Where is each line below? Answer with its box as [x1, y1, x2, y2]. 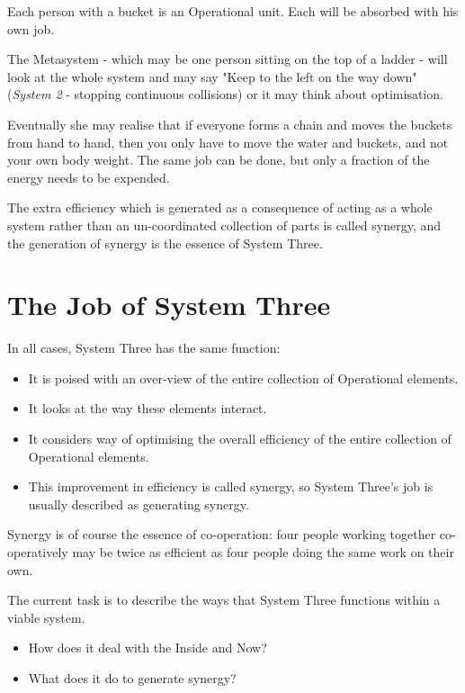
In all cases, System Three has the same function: [7, 338, 281, 357]
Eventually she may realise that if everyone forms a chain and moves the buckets [7, 114, 452, 133]
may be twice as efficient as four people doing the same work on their [72, 543, 454, 561]
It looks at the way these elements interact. [28, 399, 267, 418]
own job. [7, 19, 55, 38]
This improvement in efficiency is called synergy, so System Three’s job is [28, 477, 434, 496]
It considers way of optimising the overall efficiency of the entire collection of [28, 429, 452, 448]
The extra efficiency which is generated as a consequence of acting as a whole [7, 198, 433, 217]
